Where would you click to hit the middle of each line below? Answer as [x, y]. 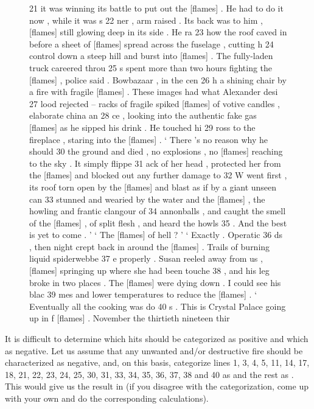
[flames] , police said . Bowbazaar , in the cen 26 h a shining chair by [158, 79]
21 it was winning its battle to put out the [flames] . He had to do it [156, 8]
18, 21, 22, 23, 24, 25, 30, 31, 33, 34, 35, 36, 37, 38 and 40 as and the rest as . [149, 374]
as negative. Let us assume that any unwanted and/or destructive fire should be [154, 350]
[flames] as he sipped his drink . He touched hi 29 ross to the [142, 127]
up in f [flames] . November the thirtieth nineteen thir [130, 318]
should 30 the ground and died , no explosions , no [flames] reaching [156, 151]
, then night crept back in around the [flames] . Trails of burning [150, 246]
